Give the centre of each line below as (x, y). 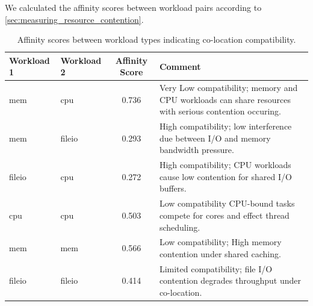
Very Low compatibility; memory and (228, 88)
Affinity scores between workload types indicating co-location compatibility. (156, 39)
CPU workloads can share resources (225, 99)
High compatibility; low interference (225, 126)
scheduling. (180, 227)
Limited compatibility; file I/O (216, 268)
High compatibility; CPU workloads (225, 165)
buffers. (173, 188)
